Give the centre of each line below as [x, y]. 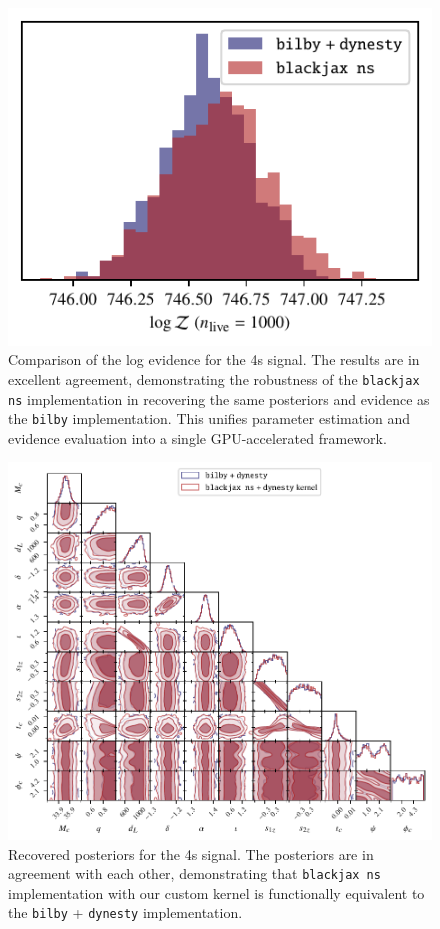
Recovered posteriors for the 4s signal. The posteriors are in [191, 853]
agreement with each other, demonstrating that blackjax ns [194, 873]
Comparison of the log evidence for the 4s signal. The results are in [214, 359]
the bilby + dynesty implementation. [125, 912]
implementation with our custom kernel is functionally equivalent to [216, 892]
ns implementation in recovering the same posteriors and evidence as [219, 398]
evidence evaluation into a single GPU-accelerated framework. [197, 437]
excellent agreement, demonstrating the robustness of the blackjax [214, 378]
